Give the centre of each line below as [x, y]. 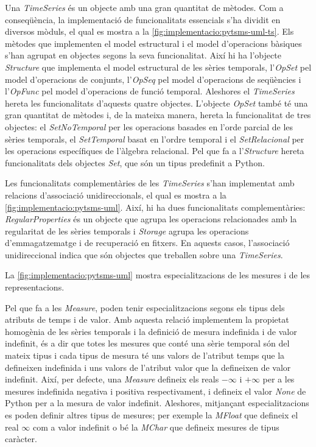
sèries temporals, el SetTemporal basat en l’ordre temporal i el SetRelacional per [155, 139]
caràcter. [21, 439]
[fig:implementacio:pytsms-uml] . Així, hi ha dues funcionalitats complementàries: [155, 207]
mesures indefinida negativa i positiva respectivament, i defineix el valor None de [156, 391]
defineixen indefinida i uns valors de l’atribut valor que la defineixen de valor [148, 367]
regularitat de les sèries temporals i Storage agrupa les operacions [127, 231]
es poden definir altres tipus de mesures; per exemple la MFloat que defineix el [152, 415]
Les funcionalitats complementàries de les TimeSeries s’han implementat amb [150, 183]
